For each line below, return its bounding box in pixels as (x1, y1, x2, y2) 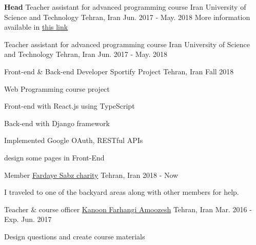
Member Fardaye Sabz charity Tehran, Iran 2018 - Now (4, 169, 179, 180)
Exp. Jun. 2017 (4, 214, 52, 224)
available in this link (4, 22, 68, 32)
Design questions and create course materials (4, 231, 145, 241)
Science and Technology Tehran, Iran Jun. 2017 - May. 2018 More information (4, 11, 250, 22)
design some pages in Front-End (4, 152, 105, 162)
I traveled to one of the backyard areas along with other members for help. (4, 187, 239, 197)
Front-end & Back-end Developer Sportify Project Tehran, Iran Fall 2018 (4, 66, 234, 76)
